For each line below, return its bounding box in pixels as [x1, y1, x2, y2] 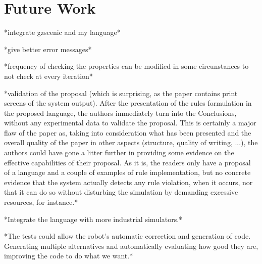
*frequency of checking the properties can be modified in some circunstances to [4, 61, 249, 71]
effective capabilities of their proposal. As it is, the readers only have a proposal [4, 157, 251, 167]
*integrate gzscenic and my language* [4, 27, 121, 37]
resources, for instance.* [4, 197, 78, 207]
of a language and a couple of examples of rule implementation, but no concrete [4, 167, 251, 178]
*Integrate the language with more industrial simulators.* [4, 213, 183, 224]
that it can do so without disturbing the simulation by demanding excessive [4, 187, 238, 197]
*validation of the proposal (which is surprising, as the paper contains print [4, 87, 238, 98]
